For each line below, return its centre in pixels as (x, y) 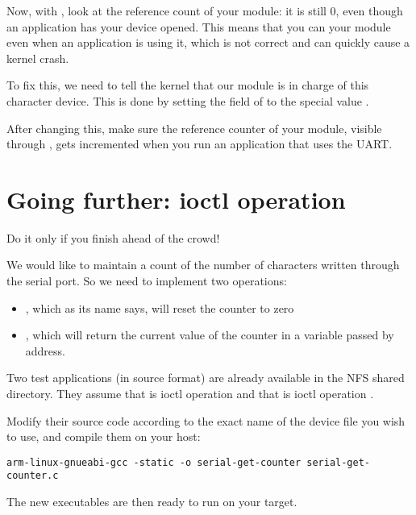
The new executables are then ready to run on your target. (152, 502)
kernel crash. (38, 58)
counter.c (33, 476)
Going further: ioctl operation (176, 199)
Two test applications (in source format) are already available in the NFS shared (206, 378)
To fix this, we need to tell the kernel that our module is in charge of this (188, 85)
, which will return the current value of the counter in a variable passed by (210, 335)
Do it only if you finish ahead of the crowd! (113, 237)
